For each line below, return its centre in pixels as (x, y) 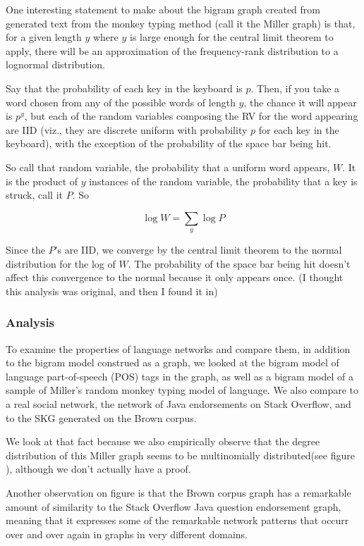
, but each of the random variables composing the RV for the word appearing (191, 116)
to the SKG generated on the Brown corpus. (101, 417)
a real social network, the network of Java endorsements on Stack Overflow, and (178, 404)
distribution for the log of (61, 263)
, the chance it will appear (300, 102)
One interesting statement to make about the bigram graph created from (163, 9)
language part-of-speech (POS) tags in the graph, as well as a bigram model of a (180, 376)
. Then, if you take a (295, 88)
